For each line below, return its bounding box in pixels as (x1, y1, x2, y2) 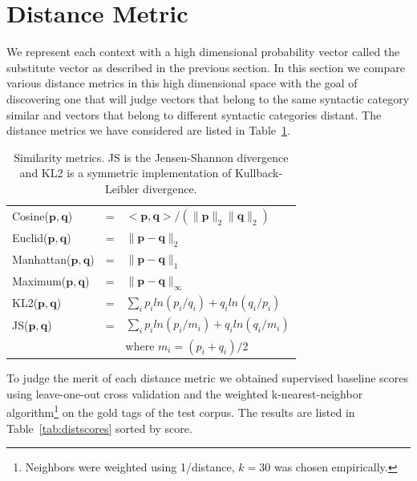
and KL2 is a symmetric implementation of (19, 164, 232, 181)
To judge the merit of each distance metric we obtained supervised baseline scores (6, 370, 409, 386)
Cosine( (12, 207, 49, 224)
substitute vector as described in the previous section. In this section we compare (6, 59, 405, 75)
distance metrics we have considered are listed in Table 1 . (6, 122, 290, 139)
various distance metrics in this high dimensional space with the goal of (6, 75, 358, 91)
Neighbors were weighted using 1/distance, (25, 459, 235, 475)
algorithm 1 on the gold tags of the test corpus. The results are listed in (6, 402, 355, 420)
